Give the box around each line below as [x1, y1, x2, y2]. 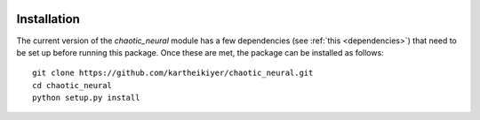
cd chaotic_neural [32, 80, 113, 90]
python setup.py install [32, 93, 140, 103]
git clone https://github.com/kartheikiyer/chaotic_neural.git [32, 68, 314, 79]
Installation [16, 11, 80, 26]
